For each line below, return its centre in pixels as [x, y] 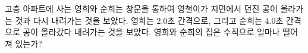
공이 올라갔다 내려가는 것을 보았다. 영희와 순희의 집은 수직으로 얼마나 [151, 32]
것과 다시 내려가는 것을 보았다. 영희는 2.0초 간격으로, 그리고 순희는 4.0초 [149, 20]
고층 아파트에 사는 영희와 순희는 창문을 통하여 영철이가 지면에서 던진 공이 [141, 8]
